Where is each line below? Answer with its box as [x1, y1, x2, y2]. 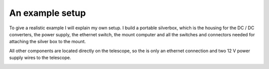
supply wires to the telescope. [9, 55, 71, 61]
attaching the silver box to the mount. [9, 39, 86, 45]
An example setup [9, 7, 86, 18]
